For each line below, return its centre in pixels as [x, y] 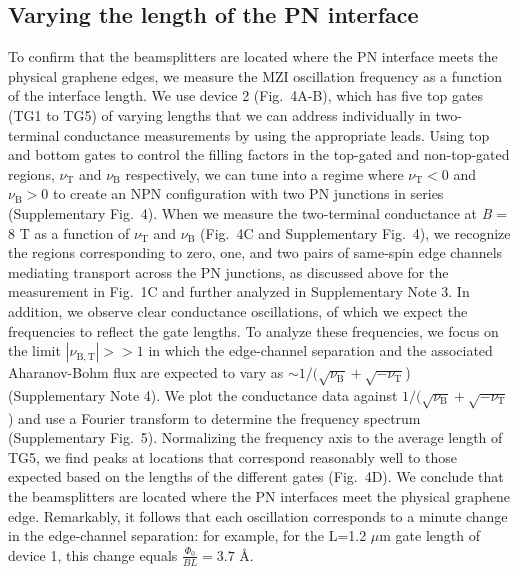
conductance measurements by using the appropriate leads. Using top [277, 134]
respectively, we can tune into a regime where [264, 173]
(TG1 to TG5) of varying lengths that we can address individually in [219, 114]
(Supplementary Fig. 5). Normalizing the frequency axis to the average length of [255, 437]
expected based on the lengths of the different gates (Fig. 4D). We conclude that [256, 476]
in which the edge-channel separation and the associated [320, 350]
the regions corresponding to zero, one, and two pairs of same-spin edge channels [255, 252]
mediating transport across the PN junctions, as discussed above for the [228, 271]
